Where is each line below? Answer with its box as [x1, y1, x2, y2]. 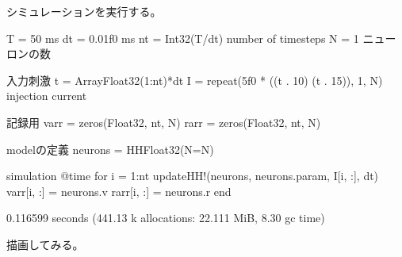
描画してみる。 [6, 236, 84, 252]
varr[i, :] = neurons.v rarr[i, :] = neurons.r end [6, 182, 232, 199]
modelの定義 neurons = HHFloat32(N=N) [6, 140, 214, 157]
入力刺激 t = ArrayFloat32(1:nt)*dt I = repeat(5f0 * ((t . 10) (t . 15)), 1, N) [6, 71, 383, 88]
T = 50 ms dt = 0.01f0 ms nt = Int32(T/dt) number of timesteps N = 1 [6, 29, 359, 46]
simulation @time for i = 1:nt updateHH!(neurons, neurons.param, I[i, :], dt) [6, 167, 379, 184]
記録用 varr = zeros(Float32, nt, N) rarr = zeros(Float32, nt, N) [6, 113, 321, 130]
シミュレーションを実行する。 [6, 3, 162, 19]
